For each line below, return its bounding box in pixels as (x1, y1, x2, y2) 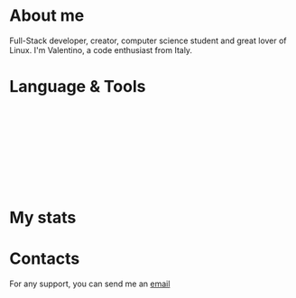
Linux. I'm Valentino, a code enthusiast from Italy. (9, 44, 192, 55)
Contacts (9, 248, 80, 269)
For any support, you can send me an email (9, 278, 171, 289)
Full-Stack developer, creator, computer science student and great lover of (9, 35, 287, 46)
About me (9, 5, 85, 26)
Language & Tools (9, 77, 146, 97)
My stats (9, 208, 77, 228)
